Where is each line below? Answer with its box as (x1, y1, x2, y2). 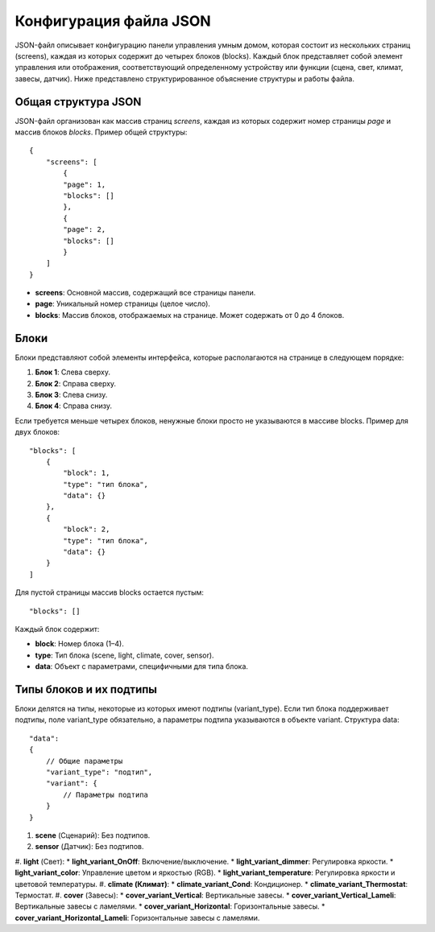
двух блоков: (14, 427, 60, 437)
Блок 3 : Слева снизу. (35, 390, 108, 399)
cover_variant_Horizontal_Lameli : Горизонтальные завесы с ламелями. (14, 913, 260, 922)
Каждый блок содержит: (14, 624, 100, 633)
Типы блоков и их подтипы (14, 683, 157, 696)
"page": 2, (63, 225, 106, 234)
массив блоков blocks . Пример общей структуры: (14, 127, 188, 137)
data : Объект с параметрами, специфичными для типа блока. (35, 662, 249, 671)
